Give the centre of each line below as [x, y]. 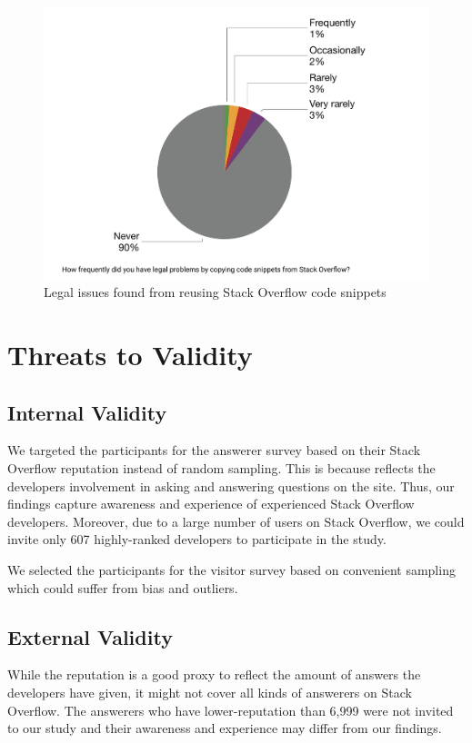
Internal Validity [87, 412]
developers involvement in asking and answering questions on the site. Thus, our [231, 485]
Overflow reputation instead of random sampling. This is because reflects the [221, 468]
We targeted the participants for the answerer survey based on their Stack [214, 450]
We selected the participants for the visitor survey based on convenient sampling [231, 569]
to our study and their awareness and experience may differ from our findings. [225, 728]
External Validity [90, 636]
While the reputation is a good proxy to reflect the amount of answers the [214, 674]
